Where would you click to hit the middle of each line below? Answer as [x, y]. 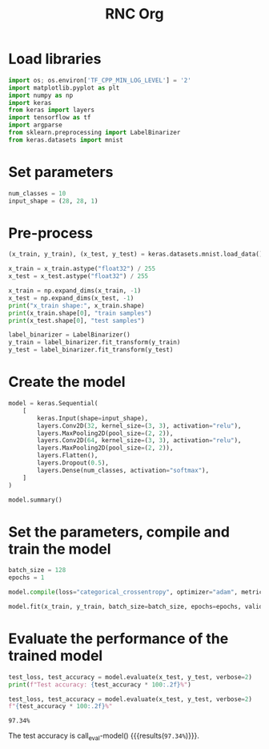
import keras [30, 103]
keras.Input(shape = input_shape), [93, 418]
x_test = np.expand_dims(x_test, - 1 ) [71, 298]
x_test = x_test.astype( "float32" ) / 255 [78, 276]
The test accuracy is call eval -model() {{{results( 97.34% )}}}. [104, 737]
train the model [60, 549]
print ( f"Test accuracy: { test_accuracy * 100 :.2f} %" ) [100, 685]
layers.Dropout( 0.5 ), [73, 463]
